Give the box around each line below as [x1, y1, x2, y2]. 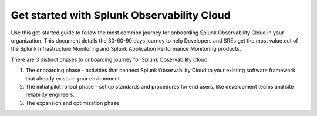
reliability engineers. [25, 91, 75, 99]
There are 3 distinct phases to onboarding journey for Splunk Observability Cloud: [11, 56, 210, 63]
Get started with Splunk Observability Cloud [11, 9, 231, 22]
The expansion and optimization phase [25, 99, 120, 106]
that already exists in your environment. [25, 75, 122, 82]
